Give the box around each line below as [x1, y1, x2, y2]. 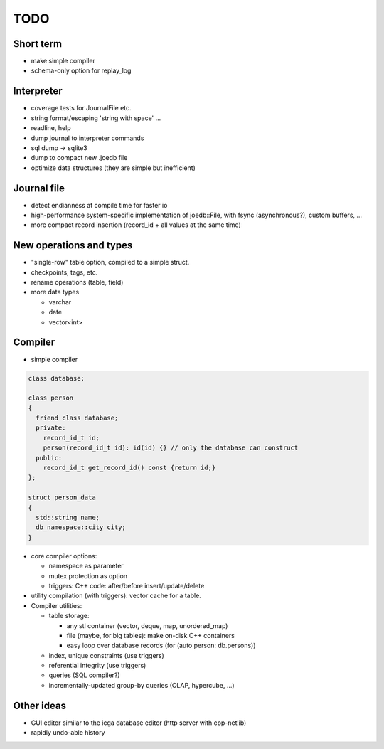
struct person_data [28, 494, 96, 501]
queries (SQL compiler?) [48, 671, 120, 679]
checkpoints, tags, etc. [31, 267, 98, 277]
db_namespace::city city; [36, 524, 126, 531]
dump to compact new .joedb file [31, 154, 128, 162]
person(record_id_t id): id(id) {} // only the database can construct [43, 444, 299, 452]
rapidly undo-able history [31, 728, 106, 737]
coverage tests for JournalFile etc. [31, 104, 132, 112]
